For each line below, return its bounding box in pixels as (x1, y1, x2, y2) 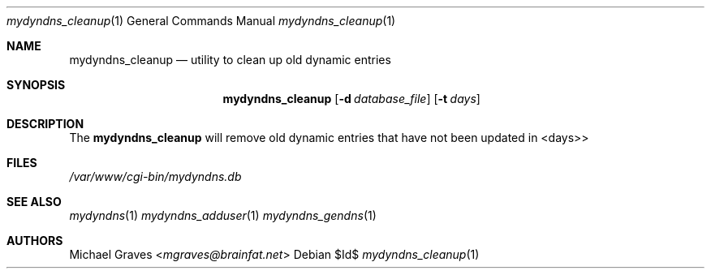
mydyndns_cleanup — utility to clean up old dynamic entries (69, 53, 391, 67)
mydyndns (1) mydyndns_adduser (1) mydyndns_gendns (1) (69, 208, 377, 222)
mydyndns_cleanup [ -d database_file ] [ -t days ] (222, 92, 480, 105)
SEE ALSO (6, 195, 62, 208)
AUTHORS (6, 234, 63, 247)
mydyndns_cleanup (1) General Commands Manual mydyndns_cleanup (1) (6, 14, 396, 28)
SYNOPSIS (6, 78, 66, 92)
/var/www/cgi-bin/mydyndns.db (69, 170, 242, 183)
